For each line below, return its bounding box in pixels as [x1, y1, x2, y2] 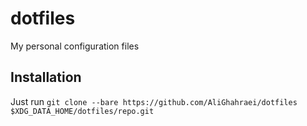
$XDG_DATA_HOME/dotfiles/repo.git [10, 106, 155, 116]
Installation [10, 69, 82, 86]
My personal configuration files [10, 40, 140, 52]
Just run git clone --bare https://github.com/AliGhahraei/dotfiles [10, 95, 298, 107]
